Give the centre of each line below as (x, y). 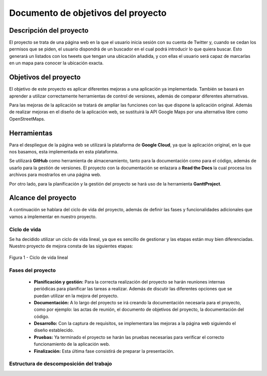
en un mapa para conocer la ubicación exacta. (56, 63)
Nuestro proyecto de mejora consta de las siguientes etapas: (71, 246)
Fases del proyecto (33, 270)
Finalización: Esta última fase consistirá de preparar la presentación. (104, 351)
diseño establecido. (54, 330)
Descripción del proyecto (49, 30)
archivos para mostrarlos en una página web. (55, 175)
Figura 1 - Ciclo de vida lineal (39, 257)
